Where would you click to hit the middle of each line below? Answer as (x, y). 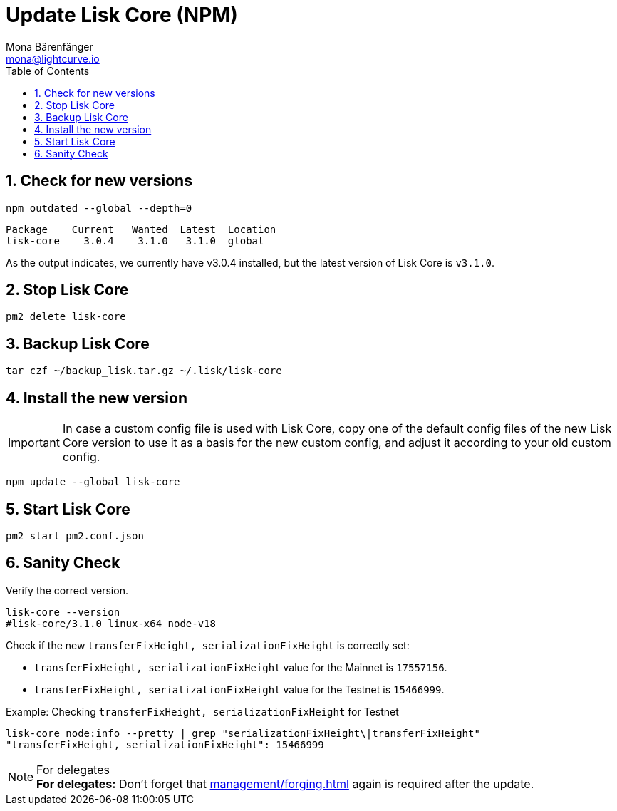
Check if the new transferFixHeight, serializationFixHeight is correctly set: (208, 645)
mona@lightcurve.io (53, 58)
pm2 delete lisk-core (66, 317)
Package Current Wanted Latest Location (141, 229)
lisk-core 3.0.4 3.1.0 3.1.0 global (135, 241)
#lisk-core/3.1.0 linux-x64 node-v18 (111, 623)
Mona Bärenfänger (50, 46)
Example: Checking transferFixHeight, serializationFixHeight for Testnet (202, 711)
